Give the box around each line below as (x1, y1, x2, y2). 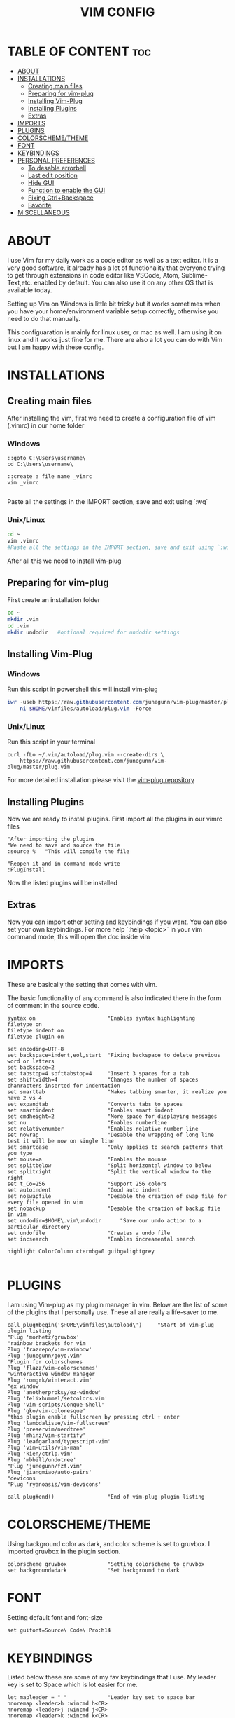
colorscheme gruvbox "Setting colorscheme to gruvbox (7, 1560, 205, 1567)
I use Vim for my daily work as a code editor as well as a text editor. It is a (7, 256, 219, 264)
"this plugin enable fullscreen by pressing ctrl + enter (7, 1413, 180, 1420)
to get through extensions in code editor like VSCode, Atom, (7, 271, 180, 279)
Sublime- (181, 271, 208, 279)
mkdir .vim (7, 615, 39, 622)
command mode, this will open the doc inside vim (7, 932, 150, 941)
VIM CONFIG (80, 4, 155, 20)
